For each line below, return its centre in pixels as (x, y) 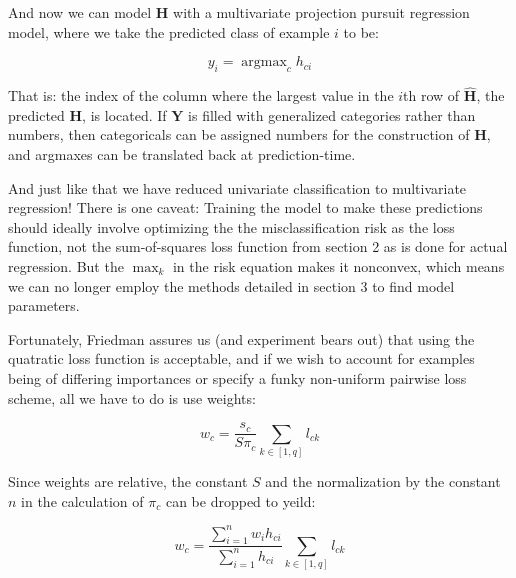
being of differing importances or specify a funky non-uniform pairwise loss (237, 377)
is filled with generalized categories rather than (332, 114)
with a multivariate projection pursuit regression (321, 12)
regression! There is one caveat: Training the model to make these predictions (245, 207)
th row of (431, 95)
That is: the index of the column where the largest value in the (201, 95)
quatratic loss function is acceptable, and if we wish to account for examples (241, 358)
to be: (361, 31)
